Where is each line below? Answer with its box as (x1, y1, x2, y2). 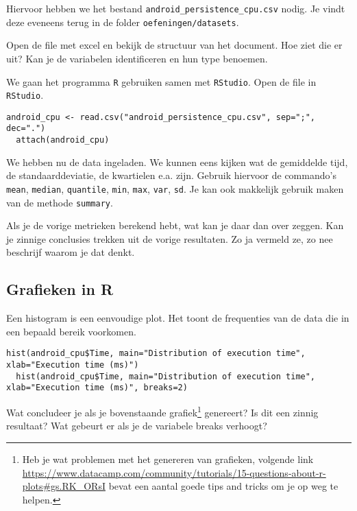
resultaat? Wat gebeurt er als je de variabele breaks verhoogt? (6, 418, 267, 433)
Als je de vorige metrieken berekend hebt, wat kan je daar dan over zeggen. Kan (6, 218, 344, 233)
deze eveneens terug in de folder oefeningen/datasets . (6, 14, 239, 29)
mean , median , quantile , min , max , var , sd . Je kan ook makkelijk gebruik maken (6, 181, 344, 195)
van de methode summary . (6, 195, 113, 209)
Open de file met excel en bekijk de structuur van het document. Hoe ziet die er (6, 38, 343, 52)
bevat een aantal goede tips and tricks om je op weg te (108, 479, 338, 493)
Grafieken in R (6, 278, 114, 300)
